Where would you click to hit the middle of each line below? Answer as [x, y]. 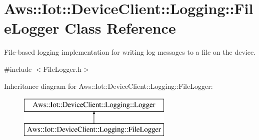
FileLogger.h [62, 68]
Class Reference [120, 28]
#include [18, 68]
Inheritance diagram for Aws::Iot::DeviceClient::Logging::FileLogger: [108, 86]
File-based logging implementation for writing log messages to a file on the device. [130, 52]
